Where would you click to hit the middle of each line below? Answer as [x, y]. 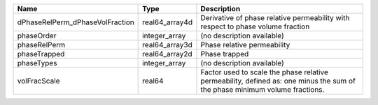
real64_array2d [167, 54]
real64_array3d [167, 45]
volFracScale [38, 81]
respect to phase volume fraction [255, 26]
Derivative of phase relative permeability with [275, 18]
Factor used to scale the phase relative [265, 72]
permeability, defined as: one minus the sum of [278, 81]
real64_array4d [167, 22]
